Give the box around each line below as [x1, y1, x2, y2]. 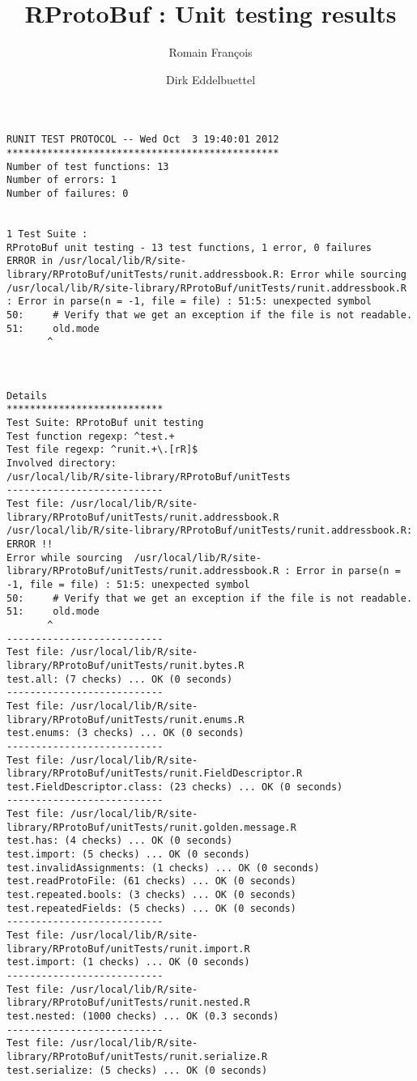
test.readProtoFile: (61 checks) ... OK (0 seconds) [6, 875, 296, 887]
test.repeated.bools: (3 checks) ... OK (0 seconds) [6, 889, 296, 901]
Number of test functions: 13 [6, 160, 169, 172]
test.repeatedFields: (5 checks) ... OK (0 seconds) [6, 902, 296, 914]
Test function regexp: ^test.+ [6, 430, 175, 442]
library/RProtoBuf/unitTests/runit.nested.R [6, 997, 250, 1009]
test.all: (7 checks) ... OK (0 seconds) [6, 673, 233, 685]
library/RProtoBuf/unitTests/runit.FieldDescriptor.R [6, 768, 303, 780]
